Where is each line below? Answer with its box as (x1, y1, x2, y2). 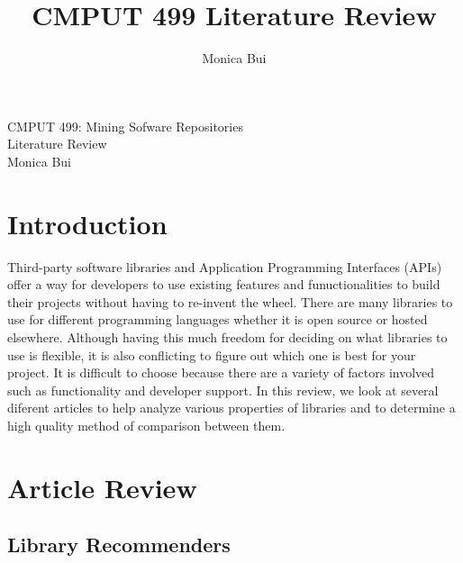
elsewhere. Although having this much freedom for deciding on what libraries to (7, 328, 448, 346)
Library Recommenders (7, 531, 231, 558)
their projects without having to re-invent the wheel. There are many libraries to (7, 292, 453, 311)
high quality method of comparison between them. (7, 415, 286, 434)
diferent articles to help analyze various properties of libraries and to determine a (7, 398, 456, 417)
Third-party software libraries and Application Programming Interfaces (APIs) (7, 257, 442, 276)
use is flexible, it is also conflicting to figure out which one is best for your (7, 345, 416, 364)
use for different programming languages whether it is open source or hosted (7, 310, 428, 329)
